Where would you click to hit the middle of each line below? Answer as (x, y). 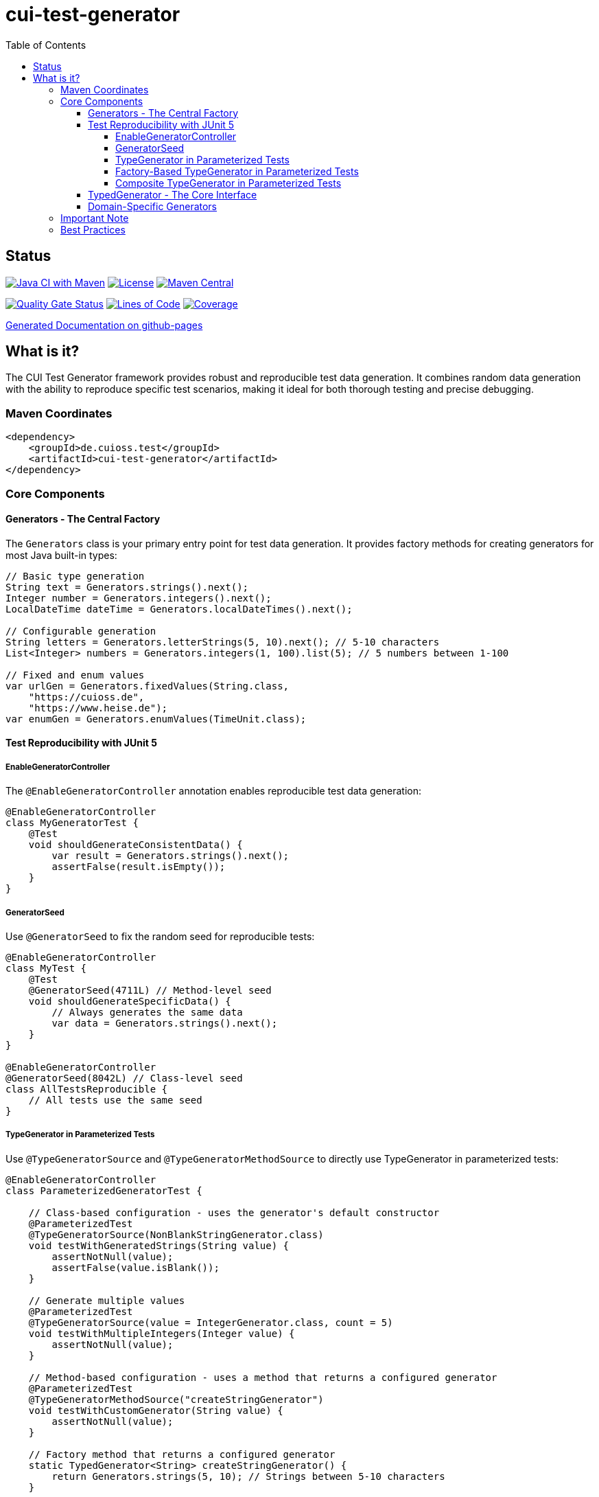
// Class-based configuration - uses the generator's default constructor (234, 1212)
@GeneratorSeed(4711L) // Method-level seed (150, 990)
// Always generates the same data (147, 1012)
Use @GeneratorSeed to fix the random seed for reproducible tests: (160, 936)
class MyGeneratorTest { (72, 823)
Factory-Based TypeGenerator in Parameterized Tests (237, 171)
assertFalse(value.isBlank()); (136, 1267)
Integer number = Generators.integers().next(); (139, 598)
